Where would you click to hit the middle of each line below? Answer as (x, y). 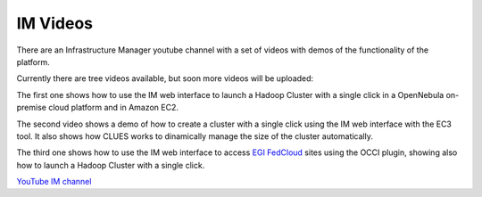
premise (31, 108)
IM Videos (55, 23)
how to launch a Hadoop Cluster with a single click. (111, 165)
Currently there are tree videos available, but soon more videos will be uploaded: (165, 78)
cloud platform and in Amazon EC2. (113, 108)
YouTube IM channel (54, 182)
